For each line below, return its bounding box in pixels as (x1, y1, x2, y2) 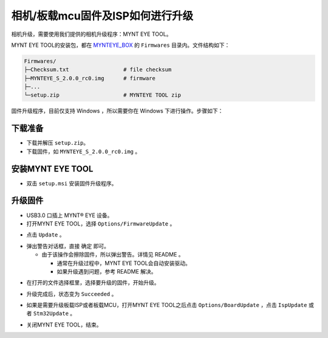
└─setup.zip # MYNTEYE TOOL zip (24, 92, 182, 98)
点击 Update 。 (26, 231, 65, 238)
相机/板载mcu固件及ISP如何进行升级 (11, 9, 194, 22)
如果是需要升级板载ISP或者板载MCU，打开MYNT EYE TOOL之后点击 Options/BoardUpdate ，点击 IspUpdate (26, 302, 307, 309)
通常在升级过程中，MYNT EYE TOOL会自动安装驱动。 (56, 259, 191, 267)
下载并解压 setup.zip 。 (26, 139, 89, 147)
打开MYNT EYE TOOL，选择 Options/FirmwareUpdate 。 (26, 219, 176, 227)
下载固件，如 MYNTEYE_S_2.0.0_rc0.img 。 (26, 148, 141, 155)
